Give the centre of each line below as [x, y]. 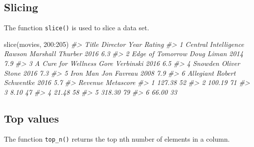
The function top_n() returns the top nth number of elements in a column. [117, 138]
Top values [32, 118]
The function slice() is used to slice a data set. [77, 28]
